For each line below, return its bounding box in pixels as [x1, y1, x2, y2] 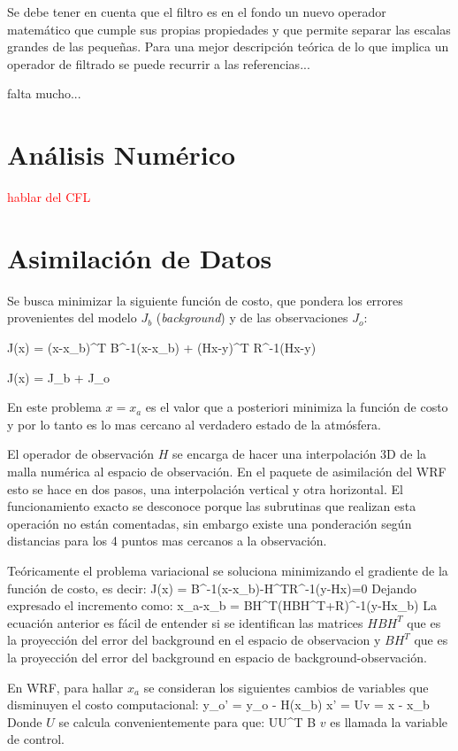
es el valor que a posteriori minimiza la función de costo [145, 398, 448, 416]
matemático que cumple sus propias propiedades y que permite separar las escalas [7, 19, 451, 38]
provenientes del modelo [7, 308, 137, 327]
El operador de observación [7, 445, 155, 463]
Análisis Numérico [7, 136, 236, 173]
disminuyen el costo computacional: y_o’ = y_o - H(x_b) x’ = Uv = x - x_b [7, 695, 430, 714]
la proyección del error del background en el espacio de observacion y [7, 631, 381, 649]
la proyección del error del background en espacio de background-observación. [7, 647, 427, 666]
